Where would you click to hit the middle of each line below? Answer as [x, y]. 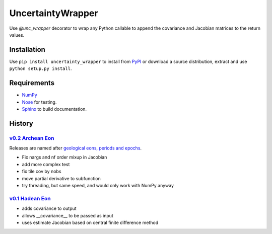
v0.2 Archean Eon [32, 138]
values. [17, 35]
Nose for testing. [39, 102]
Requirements [32, 83]
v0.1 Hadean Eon [30, 198]
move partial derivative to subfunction [61, 178]
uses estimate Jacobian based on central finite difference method [90, 222]
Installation [27, 50]
